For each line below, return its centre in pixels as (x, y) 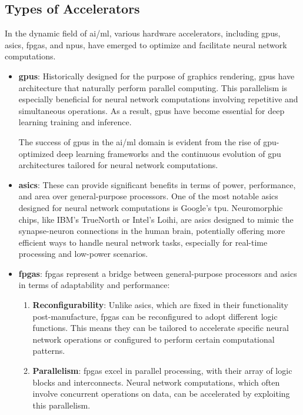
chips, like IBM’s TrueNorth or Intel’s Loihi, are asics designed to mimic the (156, 219)
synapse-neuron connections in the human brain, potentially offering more (152, 231)
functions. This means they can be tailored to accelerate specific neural (161, 328)
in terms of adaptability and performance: (94, 285)
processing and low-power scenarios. (83, 254)
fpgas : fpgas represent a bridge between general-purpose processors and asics (158, 273)
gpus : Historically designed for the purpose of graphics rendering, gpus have (157, 76)
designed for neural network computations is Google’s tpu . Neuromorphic (151, 207)
